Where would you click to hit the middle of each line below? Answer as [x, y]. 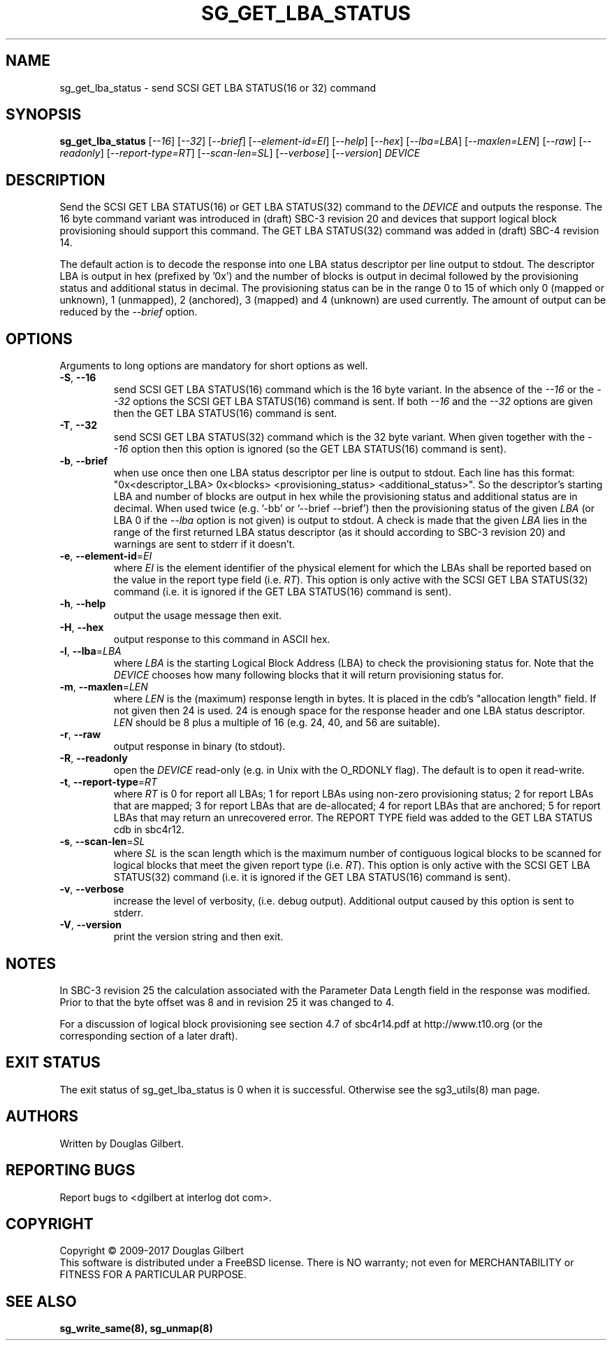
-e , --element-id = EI [106, 556]
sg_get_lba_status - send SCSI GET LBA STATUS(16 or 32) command [218, 87]
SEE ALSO [41, 1301]
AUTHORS [42, 1117]
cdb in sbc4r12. [149, 830]
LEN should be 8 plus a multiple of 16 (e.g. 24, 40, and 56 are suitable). [277, 723]
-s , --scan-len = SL [102, 842]
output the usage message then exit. [198, 616]
